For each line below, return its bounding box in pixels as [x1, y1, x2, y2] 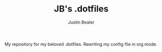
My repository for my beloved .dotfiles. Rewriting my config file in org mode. [4, 41, 158, 47]
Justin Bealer [68, 19, 94, 25]
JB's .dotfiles [54, 3, 109, 14]
